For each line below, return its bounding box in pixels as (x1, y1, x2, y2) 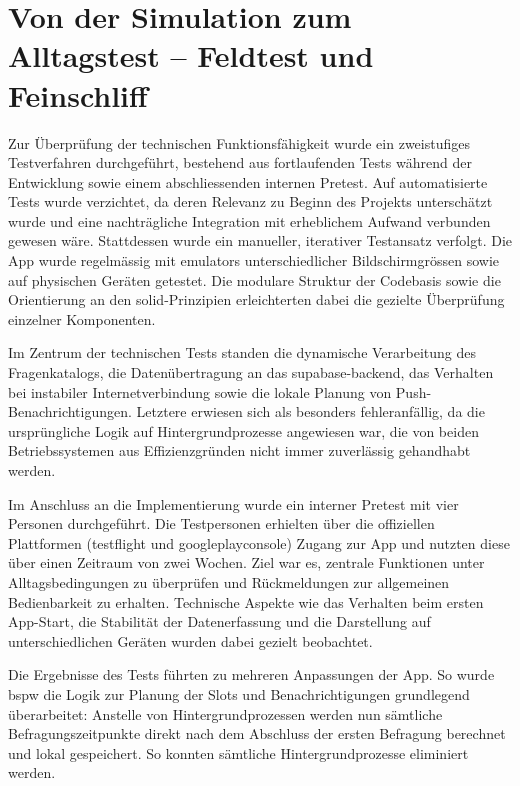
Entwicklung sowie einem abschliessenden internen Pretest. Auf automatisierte (8, 171, 488, 192)
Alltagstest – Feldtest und (8, 35, 374, 76)
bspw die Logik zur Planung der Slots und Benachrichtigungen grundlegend (8, 683, 470, 704)
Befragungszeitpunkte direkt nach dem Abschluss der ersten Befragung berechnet (8, 723, 506, 744)
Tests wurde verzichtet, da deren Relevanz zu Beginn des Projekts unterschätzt (8, 191, 493, 212)
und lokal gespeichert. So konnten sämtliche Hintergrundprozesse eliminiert (8, 742, 469, 763)
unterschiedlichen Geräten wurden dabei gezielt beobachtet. (8, 630, 373, 651)
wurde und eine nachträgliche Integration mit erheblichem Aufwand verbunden (8, 210, 491, 231)
